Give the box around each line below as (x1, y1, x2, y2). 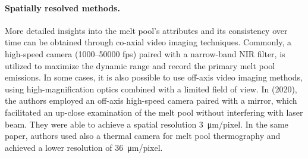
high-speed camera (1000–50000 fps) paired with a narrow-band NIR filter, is (5, 47, 285, 60)
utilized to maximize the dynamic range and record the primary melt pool (5, 59, 275, 72)
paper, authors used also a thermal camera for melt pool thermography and (5, 129, 281, 142)
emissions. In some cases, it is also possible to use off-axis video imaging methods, (5, 71, 303, 83)
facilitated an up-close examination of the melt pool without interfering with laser (5, 106, 303, 118)
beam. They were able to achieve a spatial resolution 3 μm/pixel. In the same (5, 117, 288, 130)
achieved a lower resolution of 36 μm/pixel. (5, 141, 163, 153)
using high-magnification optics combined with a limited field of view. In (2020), (5, 82, 297, 95)
